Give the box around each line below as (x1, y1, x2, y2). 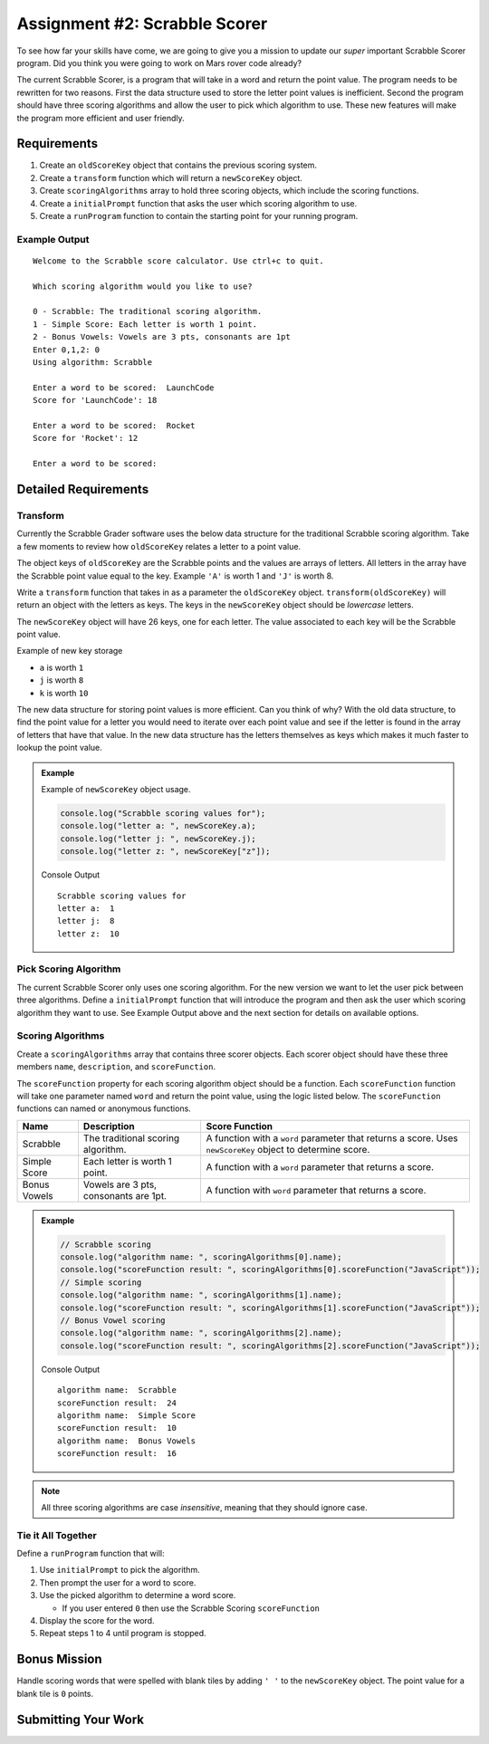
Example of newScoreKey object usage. (41, 783, 191, 794)
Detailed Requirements (16, 481, 149, 497)
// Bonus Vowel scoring (60, 1316, 167, 1326)
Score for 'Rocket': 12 (33, 433, 139, 444)
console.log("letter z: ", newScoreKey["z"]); (60, 847, 271, 857)
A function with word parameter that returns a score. (206, 1183, 427, 1196)
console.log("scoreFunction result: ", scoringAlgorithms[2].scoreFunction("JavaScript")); (60, 1340, 481, 1351)
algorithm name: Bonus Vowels (57, 1435, 197, 1446)
